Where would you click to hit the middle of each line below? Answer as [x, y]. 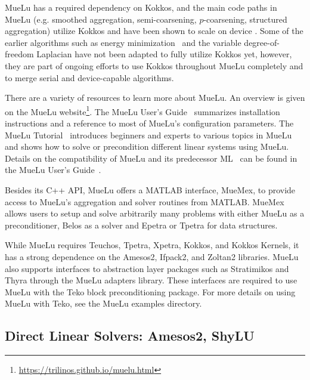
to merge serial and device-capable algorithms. [89, 77]
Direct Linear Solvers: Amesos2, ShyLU [130, 336]
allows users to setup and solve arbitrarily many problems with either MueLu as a [155, 213]
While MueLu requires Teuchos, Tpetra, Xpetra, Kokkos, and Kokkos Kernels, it [152, 245]
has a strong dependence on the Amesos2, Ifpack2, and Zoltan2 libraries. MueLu [152, 256]
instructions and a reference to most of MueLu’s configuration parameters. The [149, 123]
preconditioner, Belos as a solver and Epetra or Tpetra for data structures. [141, 225]
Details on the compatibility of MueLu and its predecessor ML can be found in [151, 158]
